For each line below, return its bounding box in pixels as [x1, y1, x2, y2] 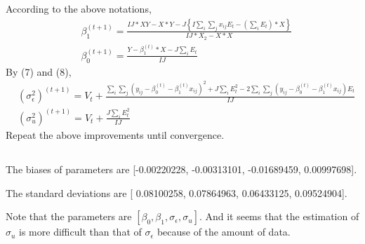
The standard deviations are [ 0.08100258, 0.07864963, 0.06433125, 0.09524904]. [6, 185, 347, 200]
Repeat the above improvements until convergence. [6, 127, 225, 142]
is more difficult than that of [19, 224, 142, 239]
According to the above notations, [6, 1, 152, 15]
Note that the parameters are [6, 209, 132, 224]
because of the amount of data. [157, 224, 291, 239]
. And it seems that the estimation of [199, 209, 359, 224]
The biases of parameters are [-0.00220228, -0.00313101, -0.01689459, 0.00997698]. [6, 161, 357, 176]
